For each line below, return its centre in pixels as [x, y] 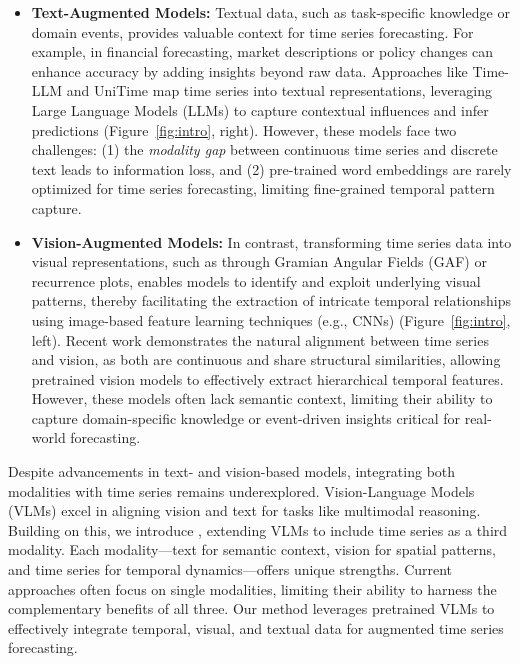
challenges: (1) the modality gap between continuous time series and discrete [264, 149]
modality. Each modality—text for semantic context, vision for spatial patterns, [252, 549]
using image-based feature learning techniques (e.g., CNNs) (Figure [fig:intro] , [271, 319]
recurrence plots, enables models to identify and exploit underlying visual [256, 280]
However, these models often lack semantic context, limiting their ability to [262, 398]
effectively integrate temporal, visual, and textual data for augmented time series [256, 627]
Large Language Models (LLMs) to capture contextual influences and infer [260, 109]
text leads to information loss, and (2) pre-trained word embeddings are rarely [271, 168]
